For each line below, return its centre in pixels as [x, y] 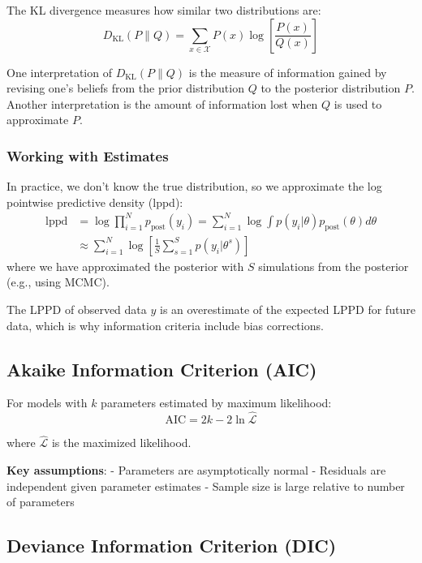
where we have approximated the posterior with [125, 266]
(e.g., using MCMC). [58, 282]
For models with [47, 403]
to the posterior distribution [331, 88]
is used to [358, 103]
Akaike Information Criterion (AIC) [162, 369]
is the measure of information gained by [288, 72]
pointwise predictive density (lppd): [95, 202]
